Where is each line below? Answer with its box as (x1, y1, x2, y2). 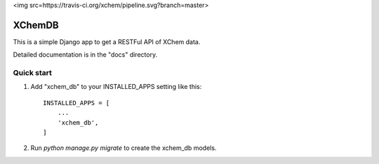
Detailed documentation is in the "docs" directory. (13, 50, 158, 59)
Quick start (13, 68, 53, 78)
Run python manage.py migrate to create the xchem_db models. (30, 144, 217, 152)
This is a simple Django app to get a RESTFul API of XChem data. (13, 37, 201, 46)
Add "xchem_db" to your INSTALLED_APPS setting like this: (30, 83, 202, 91)
